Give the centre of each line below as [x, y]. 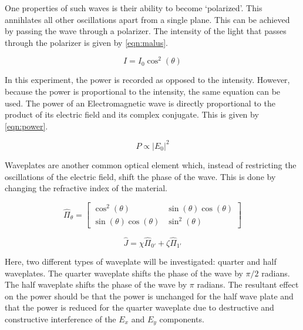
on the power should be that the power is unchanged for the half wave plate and [149, 296]
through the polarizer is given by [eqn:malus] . [86, 42]
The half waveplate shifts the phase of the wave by [96, 284]
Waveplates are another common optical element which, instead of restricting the [151, 164]
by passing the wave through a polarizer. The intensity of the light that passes [146, 31]
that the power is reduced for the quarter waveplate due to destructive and [139, 307]
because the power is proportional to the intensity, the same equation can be [143, 91]
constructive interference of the [60, 319]
